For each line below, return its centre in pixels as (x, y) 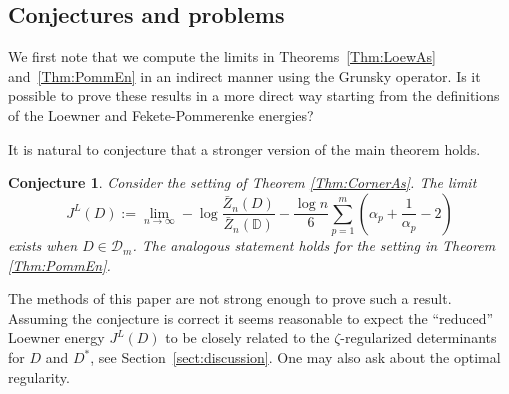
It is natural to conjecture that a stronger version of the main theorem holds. (244, 148)
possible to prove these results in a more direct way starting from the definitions (254, 95)
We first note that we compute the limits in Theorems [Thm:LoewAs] (222, 56)
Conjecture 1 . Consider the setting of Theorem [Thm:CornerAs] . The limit (242, 182)
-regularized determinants (418, 337)
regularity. (39, 376)
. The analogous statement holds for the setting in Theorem (314, 245)
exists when (43, 245)
